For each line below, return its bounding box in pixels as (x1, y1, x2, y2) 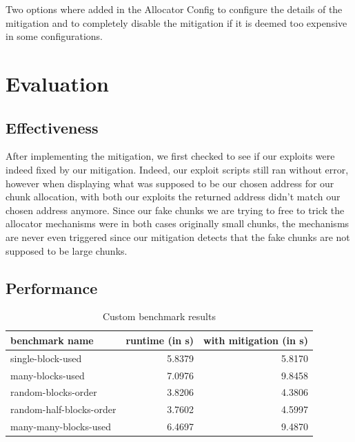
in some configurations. (6, 29, 103, 43)
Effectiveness (6, 116, 99, 138)
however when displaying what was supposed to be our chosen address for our (6, 176, 334, 190)
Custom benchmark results (102, 309, 216, 324)
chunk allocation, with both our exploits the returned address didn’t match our (6, 189, 341, 204)
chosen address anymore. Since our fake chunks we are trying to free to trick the (6, 202, 345, 217)
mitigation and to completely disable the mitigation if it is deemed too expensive (6, 15, 347, 30)
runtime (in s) (125, 333, 194, 347)
